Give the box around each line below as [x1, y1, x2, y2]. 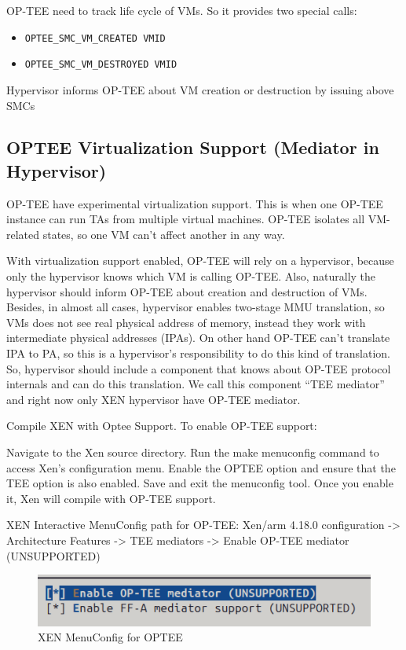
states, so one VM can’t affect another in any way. [42, 226, 285, 242]
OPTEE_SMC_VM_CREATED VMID [24, 32, 166, 44]
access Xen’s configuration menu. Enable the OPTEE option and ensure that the [6, 459, 396, 476]
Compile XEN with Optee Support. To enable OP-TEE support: [6, 417, 317, 434]
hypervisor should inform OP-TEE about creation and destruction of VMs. [6, 283, 368, 299]
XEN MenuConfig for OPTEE [38, 629, 183, 645]
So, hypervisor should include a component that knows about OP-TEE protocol [6, 360, 391, 376]
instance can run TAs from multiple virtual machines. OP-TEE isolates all [6, 211, 365, 227]
